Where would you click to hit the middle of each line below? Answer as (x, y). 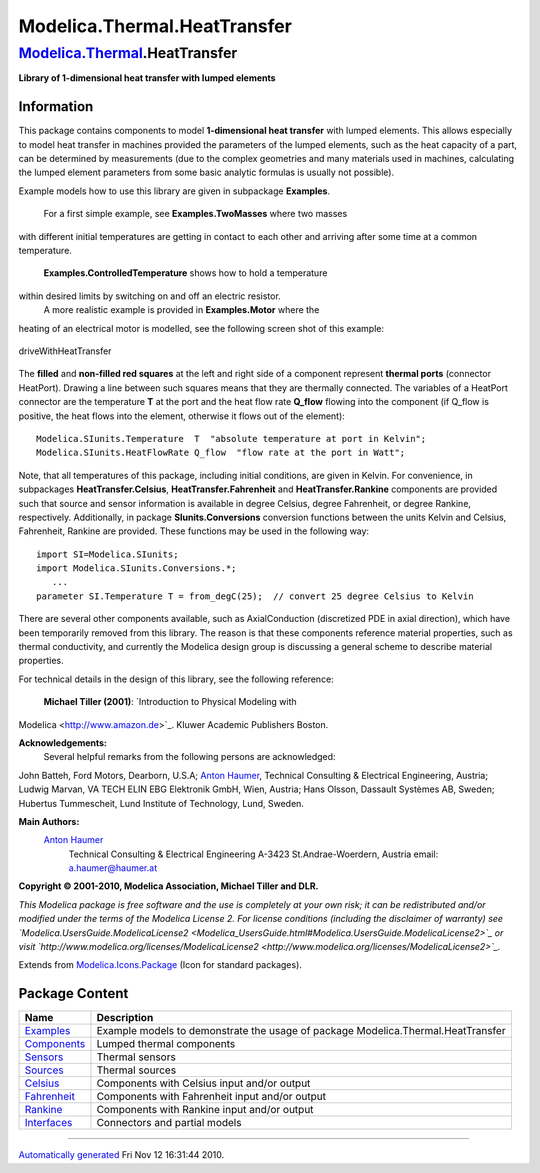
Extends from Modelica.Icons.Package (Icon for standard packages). (160, 965)
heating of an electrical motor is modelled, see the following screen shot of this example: (201, 328)
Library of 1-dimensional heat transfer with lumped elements (147, 78)
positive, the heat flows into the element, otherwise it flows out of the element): (181, 416)
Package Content (73, 993)
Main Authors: (49, 821)
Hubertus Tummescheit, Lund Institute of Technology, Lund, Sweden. (161, 803)
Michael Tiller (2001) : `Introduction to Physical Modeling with (170, 702)
